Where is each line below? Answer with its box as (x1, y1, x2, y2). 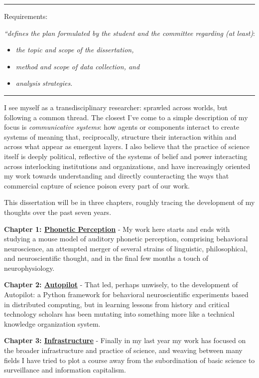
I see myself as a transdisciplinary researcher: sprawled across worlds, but (4, 102, 228, 112)
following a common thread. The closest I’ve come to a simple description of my (4, 112, 248, 122)
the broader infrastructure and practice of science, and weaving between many (4, 345, 243, 356)
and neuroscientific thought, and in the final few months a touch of (4, 253, 209, 263)
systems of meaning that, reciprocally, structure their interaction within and (4, 131, 237, 142)
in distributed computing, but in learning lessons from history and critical (4, 299, 230, 309)
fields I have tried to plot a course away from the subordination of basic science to (4, 355, 255, 365)
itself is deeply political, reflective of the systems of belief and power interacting (4, 151, 248, 161)
